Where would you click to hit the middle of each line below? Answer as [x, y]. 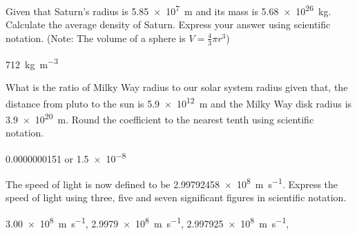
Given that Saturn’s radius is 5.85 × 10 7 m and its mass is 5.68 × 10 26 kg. [168, 10]
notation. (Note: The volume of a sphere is [96, 38]
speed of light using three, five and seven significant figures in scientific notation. [176, 197]
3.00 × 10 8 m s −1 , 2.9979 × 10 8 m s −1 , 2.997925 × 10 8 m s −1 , [147, 222]
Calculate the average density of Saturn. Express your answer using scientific [168, 24]
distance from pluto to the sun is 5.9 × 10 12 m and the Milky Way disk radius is [179, 102]
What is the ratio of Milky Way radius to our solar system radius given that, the [177, 86]
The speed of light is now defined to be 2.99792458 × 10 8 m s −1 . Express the [172, 183]
